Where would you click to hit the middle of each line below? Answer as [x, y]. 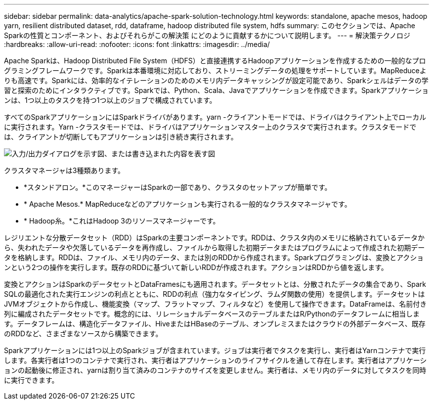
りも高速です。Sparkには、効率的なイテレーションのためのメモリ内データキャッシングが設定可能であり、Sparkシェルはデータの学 [216, 80]
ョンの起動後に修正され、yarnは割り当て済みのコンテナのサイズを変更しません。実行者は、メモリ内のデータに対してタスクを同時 [215, 370]
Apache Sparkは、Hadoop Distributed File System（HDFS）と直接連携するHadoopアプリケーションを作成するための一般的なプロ [215, 61]
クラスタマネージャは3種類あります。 [64, 170]
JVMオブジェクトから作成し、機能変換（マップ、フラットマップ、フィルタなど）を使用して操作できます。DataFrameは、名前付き [216, 304]
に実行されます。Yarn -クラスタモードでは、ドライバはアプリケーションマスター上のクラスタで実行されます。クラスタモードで [210, 127]
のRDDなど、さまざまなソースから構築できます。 [83, 334]
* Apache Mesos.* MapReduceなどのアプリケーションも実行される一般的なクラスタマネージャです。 [188, 204]
